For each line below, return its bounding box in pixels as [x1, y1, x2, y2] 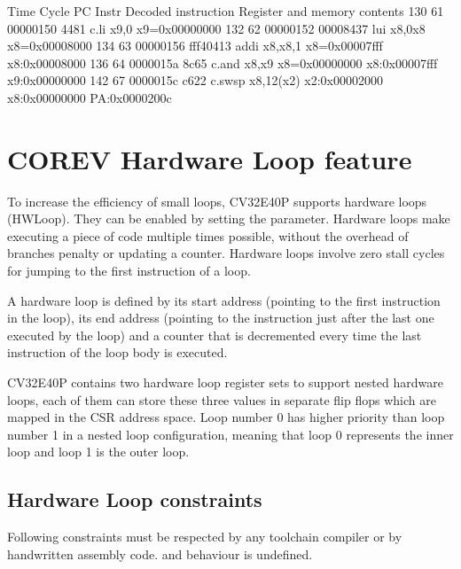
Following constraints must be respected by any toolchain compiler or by [7, 527, 402, 546]
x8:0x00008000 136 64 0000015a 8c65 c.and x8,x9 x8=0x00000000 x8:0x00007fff [7, 53, 438, 72]
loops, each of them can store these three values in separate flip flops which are [7, 390, 436, 409]
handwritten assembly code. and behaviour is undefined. [7, 544, 313, 563]
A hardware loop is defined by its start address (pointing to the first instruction [7, 291, 441, 309]
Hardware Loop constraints [7, 486, 262, 513]
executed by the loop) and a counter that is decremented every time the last [7, 325, 422, 344]
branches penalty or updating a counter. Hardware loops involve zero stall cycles [7, 244, 445, 262]
